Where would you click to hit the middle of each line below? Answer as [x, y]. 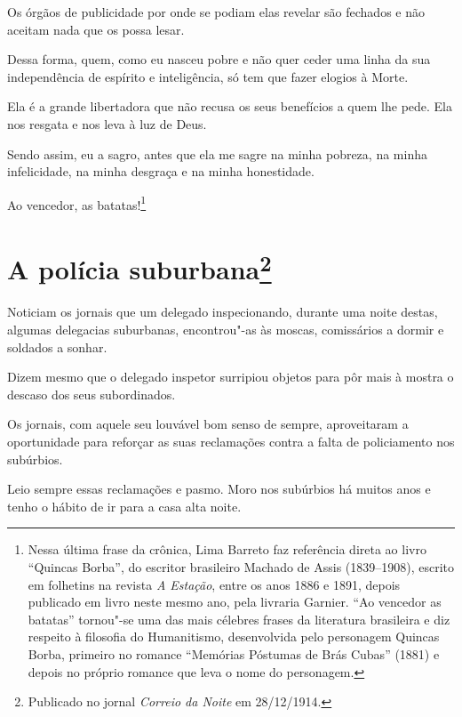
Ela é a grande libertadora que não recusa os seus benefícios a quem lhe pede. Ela [230, 106]
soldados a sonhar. [57, 346]
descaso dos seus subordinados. [92, 394]
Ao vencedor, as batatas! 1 [77, 203]
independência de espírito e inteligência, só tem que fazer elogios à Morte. [208, 76]
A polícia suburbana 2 [139, 267]
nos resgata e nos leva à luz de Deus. [107, 123]
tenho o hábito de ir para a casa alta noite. [124, 506]
